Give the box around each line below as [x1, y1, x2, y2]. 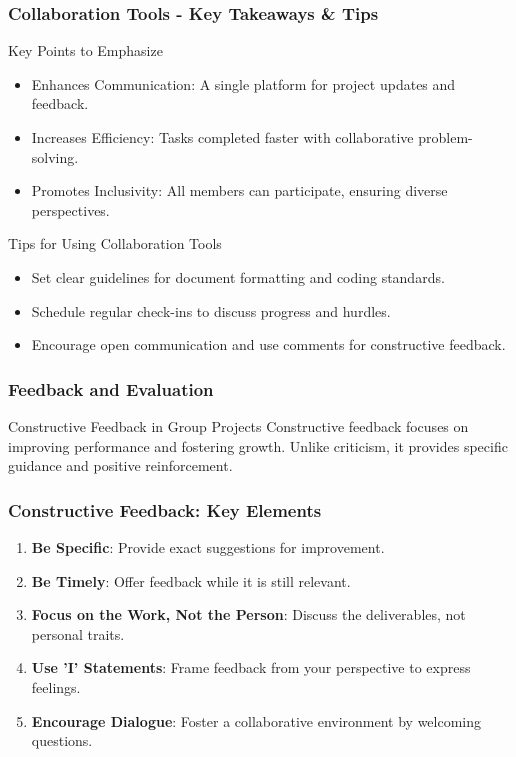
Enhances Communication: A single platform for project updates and [31, 73, 456, 94]
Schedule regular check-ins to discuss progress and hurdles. [31, 300, 391, 321]
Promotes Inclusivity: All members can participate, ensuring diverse [31, 180, 448, 201]
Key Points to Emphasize [8, 40, 163, 61]
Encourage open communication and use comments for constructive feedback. [31, 334, 506, 355]
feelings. [31, 676, 81, 697]
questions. [31, 730, 93, 751]
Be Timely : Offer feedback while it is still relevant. [31, 570, 351, 591]
